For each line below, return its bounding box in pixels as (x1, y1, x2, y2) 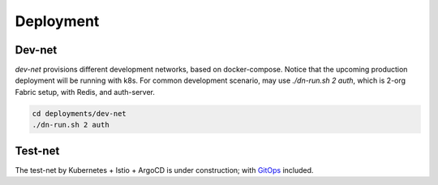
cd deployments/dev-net (32, 109, 127, 118)
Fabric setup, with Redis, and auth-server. (15, 87, 156, 97)
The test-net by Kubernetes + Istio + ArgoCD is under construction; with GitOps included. (15, 165, 314, 174)
